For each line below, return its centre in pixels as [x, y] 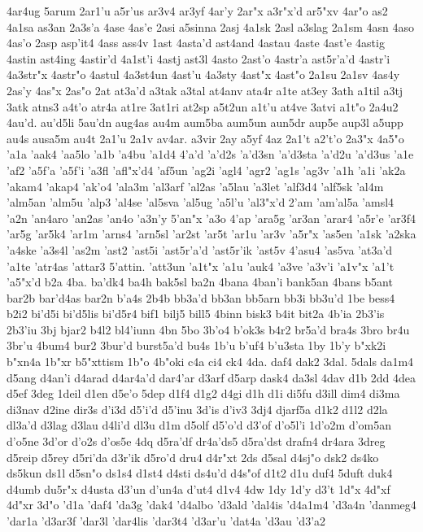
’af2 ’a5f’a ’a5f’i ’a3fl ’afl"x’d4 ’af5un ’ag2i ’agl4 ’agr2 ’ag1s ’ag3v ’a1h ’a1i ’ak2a [206, 170]
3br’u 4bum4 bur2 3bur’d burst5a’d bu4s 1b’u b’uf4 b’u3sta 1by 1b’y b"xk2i [196, 345]
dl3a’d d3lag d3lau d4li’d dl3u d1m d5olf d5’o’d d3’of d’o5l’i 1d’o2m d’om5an [199, 425]
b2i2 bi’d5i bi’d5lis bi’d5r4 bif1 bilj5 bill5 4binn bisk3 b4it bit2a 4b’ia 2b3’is [196, 314]
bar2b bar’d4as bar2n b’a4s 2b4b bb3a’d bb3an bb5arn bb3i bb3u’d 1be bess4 [201, 297]
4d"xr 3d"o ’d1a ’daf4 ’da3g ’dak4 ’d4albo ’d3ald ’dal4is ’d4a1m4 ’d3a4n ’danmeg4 [211, 505]
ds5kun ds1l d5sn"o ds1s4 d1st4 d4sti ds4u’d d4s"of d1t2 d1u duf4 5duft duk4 [200, 473]
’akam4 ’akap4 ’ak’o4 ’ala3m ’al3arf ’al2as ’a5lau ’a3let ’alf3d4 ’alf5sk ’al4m [195, 186]
